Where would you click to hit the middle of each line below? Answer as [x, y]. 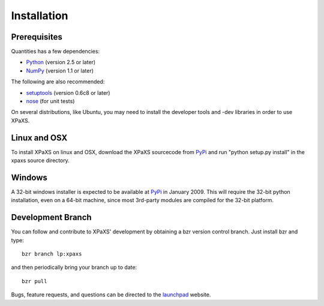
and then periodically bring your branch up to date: [74, 268]
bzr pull [34, 281]
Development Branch [52, 217]
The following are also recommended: [58, 82]
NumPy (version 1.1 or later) [60, 70]
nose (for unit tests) [50, 101]
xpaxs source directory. [40, 160]
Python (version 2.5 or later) [61, 62]
